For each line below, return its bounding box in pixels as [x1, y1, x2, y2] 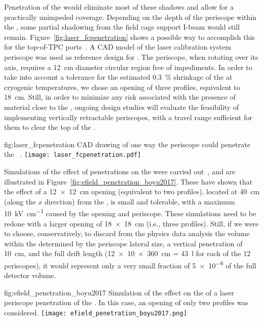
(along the [4, 196, 36, 207]
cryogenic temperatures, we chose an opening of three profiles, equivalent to [4, 81, 241, 92]
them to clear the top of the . [4, 122, 96, 132]
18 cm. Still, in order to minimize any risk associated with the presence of [4, 91, 236, 102]
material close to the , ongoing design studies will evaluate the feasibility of [4, 101, 239, 112]
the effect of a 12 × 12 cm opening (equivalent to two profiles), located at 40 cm [4, 186, 260, 197]
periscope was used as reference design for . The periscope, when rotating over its [4, 51, 258, 62]
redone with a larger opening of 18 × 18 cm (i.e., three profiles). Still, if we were [4, 218, 259, 228]
